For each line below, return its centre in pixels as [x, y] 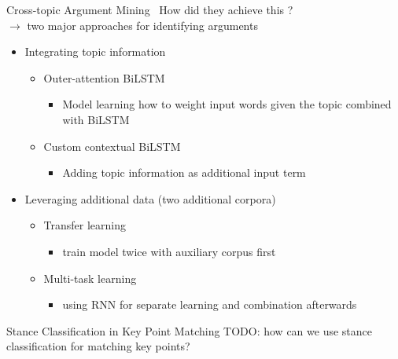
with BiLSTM [96, 119]
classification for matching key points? [98, 346]
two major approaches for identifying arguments [142, 25]
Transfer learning [85, 225]
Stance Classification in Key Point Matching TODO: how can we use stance [189, 330]
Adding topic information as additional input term [184, 172]
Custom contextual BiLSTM [112, 146]
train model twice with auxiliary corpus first [169, 251]
